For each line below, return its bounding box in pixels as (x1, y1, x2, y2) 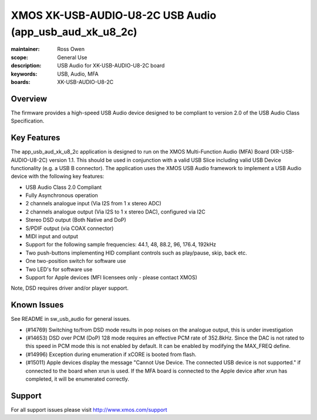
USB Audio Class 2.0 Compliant (25, 184, 102, 191)
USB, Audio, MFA (57, 70, 99, 77)
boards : (11, 78, 31, 85)
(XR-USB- (270, 148, 295, 155)
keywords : (11, 70, 38, 77)
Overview (11, 94, 48, 104)
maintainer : (11, 46, 40, 53)
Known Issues (11, 300, 64, 310)
